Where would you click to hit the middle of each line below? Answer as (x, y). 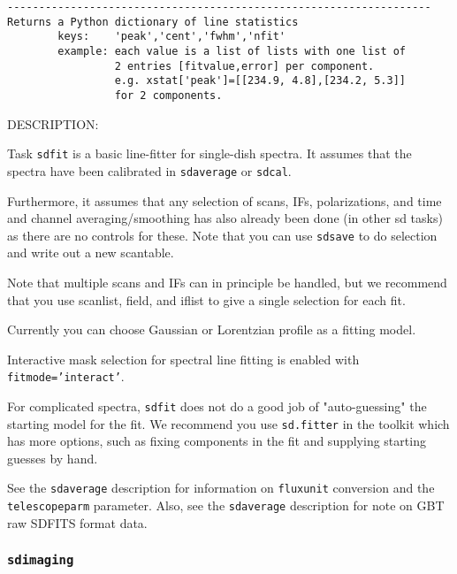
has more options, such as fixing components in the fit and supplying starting (217, 441)
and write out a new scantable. (91, 253)
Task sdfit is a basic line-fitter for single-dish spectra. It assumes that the (209, 153)
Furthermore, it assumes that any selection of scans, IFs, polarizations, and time (225, 200)
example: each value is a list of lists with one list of (232, 51)
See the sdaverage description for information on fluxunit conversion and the (221, 488)
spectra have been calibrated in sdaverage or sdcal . (149, 170)
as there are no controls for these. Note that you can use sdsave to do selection (222, 235)
